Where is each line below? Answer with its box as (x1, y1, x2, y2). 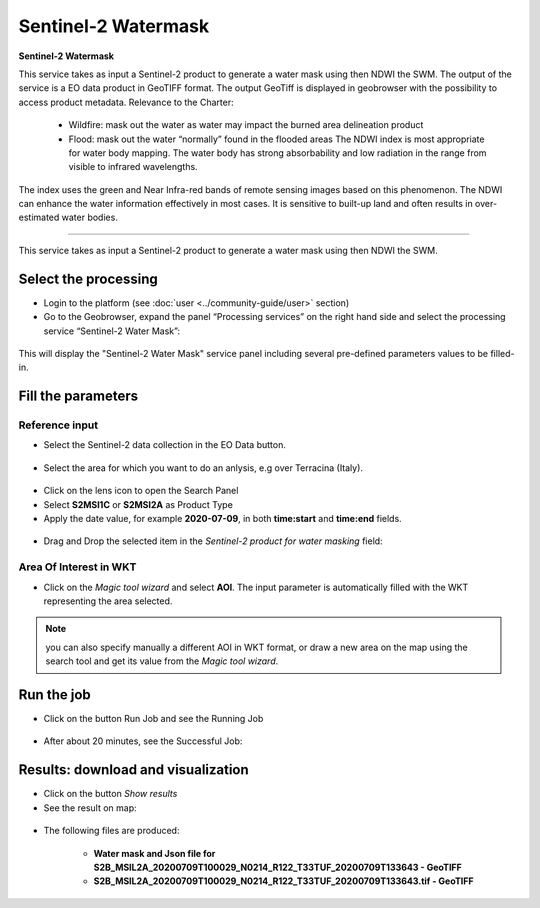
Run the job (18, 686, 92, 703)
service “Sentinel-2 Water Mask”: (43, 325, 180, 337)
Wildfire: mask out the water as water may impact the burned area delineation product (68, 119, 424, 131)
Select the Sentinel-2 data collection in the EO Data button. (43, 439, 287, 451)
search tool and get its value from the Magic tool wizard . (45, 655, 279, 667)
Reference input (18, 418, 99, 432)
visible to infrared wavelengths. (68, 161, 199, 173)
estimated (18, 211, 60, 224)
